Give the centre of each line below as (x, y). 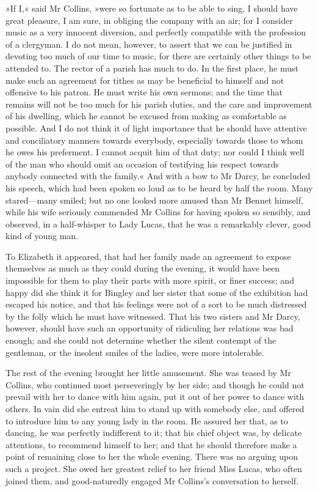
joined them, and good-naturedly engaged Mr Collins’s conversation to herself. (152, 480)
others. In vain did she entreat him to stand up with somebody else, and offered (155, 408)
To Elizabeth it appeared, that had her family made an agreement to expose (148, 256)
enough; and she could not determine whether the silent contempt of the (141, 340)
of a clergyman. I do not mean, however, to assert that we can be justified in (149, 44)
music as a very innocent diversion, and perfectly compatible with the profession (156, 32)
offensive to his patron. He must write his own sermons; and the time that (144, 92)
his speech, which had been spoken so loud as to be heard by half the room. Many (159, 187)
